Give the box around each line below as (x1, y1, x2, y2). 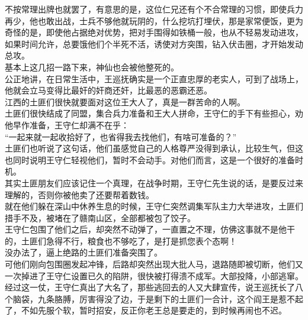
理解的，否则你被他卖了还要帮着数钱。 (5, 188, 154, 201)
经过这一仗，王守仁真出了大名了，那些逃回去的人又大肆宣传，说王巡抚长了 (5, 281, 295, 293)
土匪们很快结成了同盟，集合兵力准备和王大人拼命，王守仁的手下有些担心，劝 (5, 107, 303, 119)
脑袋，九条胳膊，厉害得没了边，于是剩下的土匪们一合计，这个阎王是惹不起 (12, 292, 303, 305)
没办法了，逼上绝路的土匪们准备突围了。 (5, 246, 162, 258)
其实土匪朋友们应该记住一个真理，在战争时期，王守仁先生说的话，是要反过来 (5, 176, 303, 189)
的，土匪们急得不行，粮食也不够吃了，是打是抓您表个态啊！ (5, 234, 237, 247)
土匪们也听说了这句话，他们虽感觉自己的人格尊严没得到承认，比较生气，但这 (5, 142, 303, 154)
